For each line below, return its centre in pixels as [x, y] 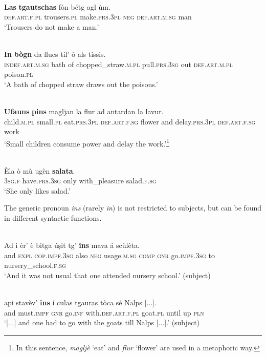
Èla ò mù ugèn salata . [40, 170]
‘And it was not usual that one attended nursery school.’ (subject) [107, 275]
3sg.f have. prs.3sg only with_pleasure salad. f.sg [80, 181]
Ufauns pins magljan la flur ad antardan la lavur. [84, 111]
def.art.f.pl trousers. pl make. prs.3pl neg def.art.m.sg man [98, 17]
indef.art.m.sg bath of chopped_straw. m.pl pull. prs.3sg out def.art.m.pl [118, 64]
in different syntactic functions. [53, 217]
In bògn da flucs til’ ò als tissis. [55, 54]
